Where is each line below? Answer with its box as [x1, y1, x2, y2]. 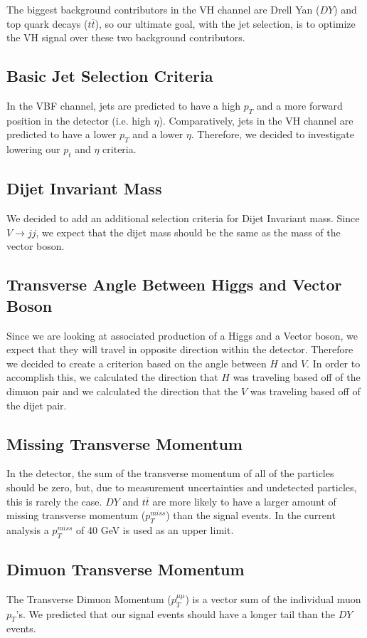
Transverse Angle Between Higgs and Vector [6, 273, 342, 296]
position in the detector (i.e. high [6, 113, 151, 127]
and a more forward [257, 98, 343, 113]
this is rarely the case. [6, 493, 102, 508]
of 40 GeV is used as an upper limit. [76, 522, 234, 537]
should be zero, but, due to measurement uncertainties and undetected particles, [6, 479, 357, 494]
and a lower [132, 127, 183, 142]
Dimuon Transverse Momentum [6, 558, 245, 580]
